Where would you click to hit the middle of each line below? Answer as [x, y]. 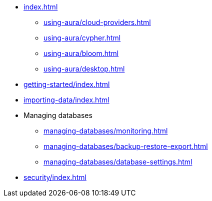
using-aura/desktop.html [84, 69]
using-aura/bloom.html [81, 53]
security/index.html [55, 177]
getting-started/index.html [67, 84]
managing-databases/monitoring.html [106, 131]
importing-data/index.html [66, 100]
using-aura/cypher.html [82, 38]
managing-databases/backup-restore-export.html [126, 146]
